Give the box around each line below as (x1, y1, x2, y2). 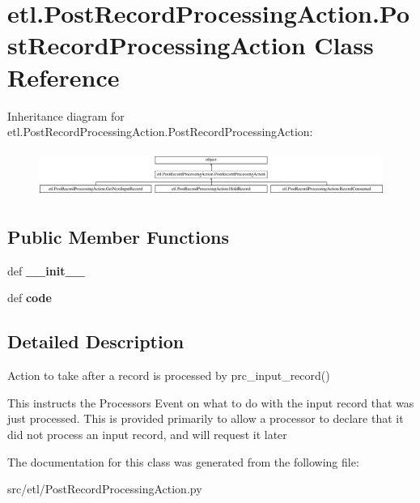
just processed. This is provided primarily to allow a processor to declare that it (7, 410, 404, 427)
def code (7, 289, 52, 306)
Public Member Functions (7, 224, 229, 249)
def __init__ (7, 262, 85, 279)
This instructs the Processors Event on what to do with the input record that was (7, 394, 414, 411)
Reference (7, 60, 120, 93)
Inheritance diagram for (7, 107, 125, 124)
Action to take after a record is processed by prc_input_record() (7, 367, 330, 384)
